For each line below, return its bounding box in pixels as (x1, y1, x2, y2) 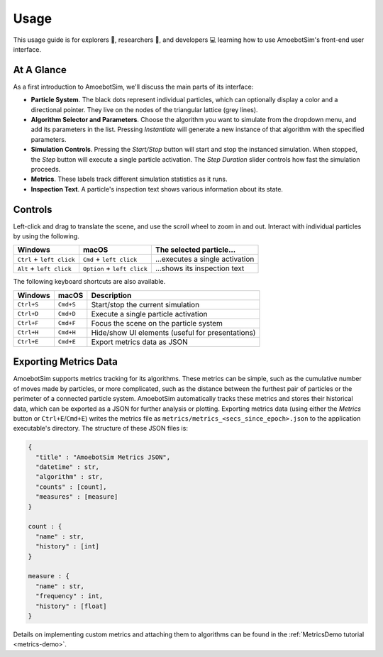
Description (91, 290, 132, 300)
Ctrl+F (17, 319, 39, 327)
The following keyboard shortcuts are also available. (13, 277, 166, 286)
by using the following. (13, 232, 79, 241)
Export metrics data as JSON (91, 337, 188, 347)
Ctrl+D (17, 310, 39, 318)
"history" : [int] (35, 543, 99, 551)
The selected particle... (155, 245, 236, 255)
